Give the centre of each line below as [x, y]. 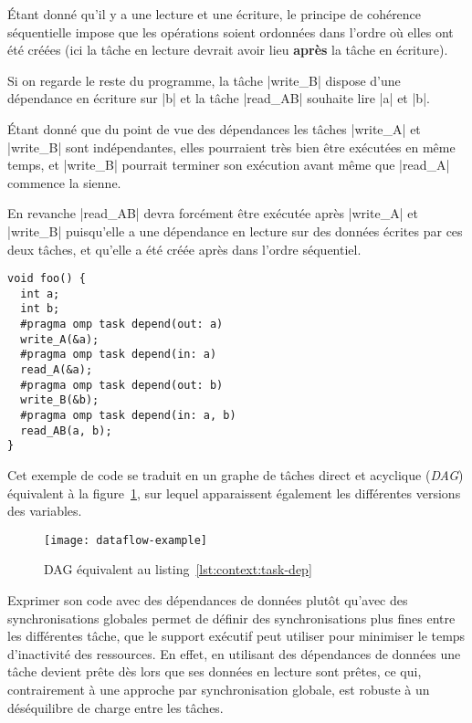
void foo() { [47, 279]
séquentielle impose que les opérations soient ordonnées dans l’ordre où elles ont [231, 31]
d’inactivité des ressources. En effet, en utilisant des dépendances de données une [234, 653]
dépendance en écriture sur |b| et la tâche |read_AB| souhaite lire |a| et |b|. [219, 98]
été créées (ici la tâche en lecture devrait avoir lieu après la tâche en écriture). [228, 50]
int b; [40, 309]
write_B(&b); [60, 400]
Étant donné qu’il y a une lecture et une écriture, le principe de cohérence [215, 14]
